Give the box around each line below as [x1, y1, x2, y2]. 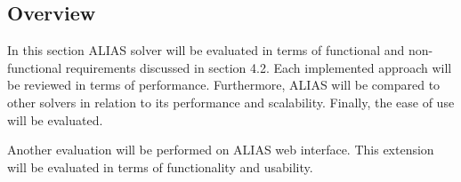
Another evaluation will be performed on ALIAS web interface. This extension [7, 140, 434, 159]
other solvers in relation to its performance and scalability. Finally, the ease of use [7, 92, 455, 111]
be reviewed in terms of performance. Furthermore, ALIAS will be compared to [7, 75, 441, 94]
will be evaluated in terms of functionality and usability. [7, 157, 313, 176]
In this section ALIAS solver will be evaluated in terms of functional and [7, 41, 405, 59]
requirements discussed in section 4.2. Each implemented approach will [65, 58, 452, 76]
